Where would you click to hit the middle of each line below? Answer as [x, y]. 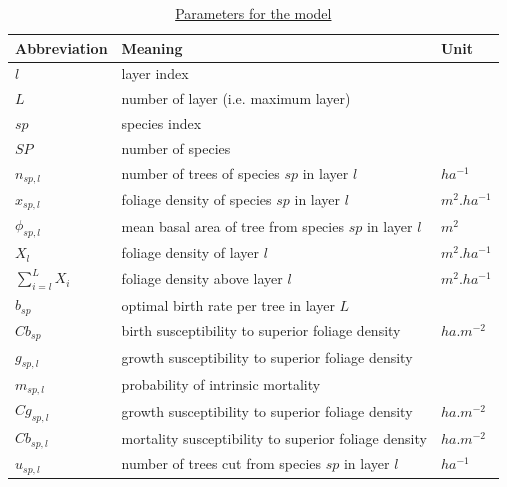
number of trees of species [200, 173]
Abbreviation [61, 47]
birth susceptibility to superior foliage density [261, 330]
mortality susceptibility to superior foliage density [274, 437]
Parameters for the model [253, 13]
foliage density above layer [202, 278]
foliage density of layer [190, 252]
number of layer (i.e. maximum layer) [236, 98]
